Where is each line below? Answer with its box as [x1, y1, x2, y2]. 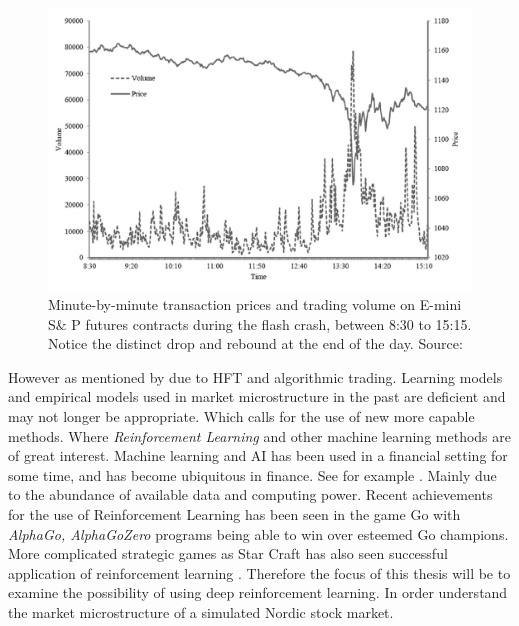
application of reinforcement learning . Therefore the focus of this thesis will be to [8, 562, 511, 583]
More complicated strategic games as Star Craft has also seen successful [8, 543, 448, 564]
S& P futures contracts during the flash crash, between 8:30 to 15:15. [48, 313, 472, 334]
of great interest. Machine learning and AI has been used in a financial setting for [8, 445, 508, 466]
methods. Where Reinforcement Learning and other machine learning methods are [8, 425, 511, 446]
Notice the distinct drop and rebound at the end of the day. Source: [48, 333, 463, 354]
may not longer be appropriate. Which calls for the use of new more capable [8, 405, 475, 426]
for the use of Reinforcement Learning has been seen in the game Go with [8, 503, 461, 524]
